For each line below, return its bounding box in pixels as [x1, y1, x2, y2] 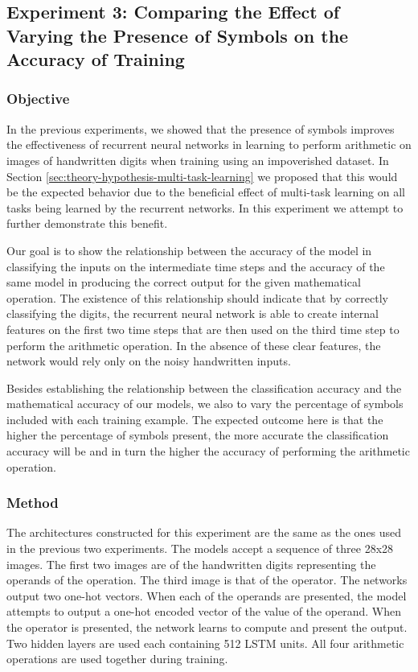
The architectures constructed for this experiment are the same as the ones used [6, 524, 402, 541]
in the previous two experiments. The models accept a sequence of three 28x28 [6, 540, 394, 557]
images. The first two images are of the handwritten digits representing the [6, 555, 376, 572]
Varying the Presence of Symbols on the [6, 23, 349, 47]
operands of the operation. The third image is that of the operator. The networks [6, 571, 408, 588]
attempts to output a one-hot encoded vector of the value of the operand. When [6, 603, 401, 620]
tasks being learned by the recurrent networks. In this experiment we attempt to [6, 199, 404, 216]
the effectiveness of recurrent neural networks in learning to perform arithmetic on [6, 136, 412, 153]
